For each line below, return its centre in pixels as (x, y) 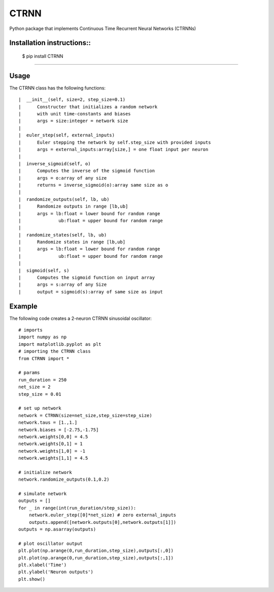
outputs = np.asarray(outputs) (57, 529)
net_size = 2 (35, 387)
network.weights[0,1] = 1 (51, 444)
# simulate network (43, 494)
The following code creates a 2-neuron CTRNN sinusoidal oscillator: (80, 318)
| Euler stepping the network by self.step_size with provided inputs (115, 142)
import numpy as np (43, 337)
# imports (30, 330)
